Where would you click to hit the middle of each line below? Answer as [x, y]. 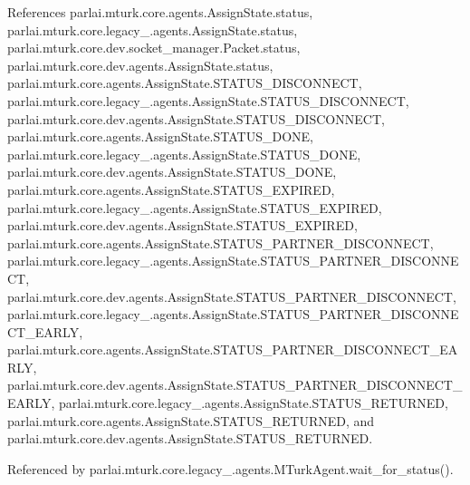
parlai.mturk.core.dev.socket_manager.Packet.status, [154, 48]
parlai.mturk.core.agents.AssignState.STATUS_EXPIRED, [171, 189]
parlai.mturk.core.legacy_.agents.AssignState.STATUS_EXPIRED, [195, 207]
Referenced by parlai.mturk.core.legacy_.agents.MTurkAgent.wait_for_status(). [230, 468]
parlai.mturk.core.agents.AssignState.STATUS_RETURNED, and [191, 420]
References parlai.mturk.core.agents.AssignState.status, [160, 12]
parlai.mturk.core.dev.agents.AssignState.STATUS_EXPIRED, [182, 225]
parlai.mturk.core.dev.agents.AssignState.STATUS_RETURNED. [190, 438]
